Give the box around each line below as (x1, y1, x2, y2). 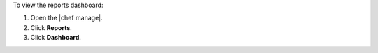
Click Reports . (30, 23, 73, 31)
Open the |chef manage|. (30, 14, 103, 22)
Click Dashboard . (30, 33, 82, 42)
